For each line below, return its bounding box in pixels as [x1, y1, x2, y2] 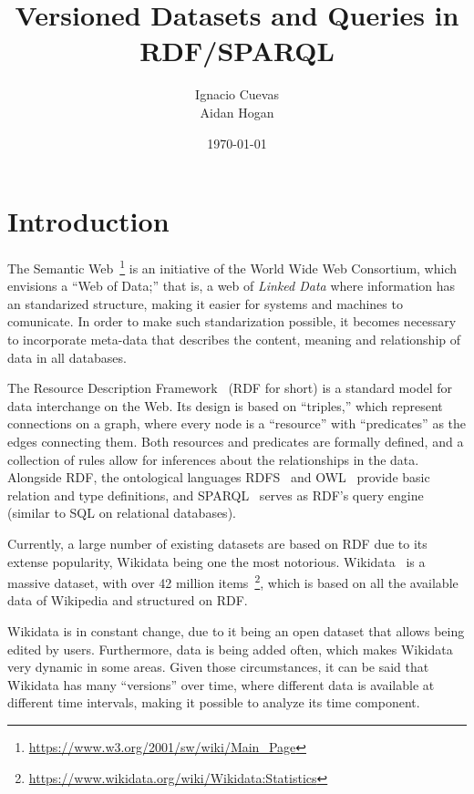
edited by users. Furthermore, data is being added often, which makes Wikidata [7, 639, 453, 658]
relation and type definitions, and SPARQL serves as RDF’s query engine [7, 485, 424, 504]
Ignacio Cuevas [195, 85, 279, 104]
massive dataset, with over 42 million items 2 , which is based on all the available [7, 571, 459, 592]
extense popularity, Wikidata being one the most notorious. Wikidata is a [7, 552, 426, 571]
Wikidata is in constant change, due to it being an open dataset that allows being [7, 622, 465, 641]
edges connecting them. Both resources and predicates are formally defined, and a [7, 432, 464, 451]
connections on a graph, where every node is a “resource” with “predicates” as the [7, 414, 467, 433]
